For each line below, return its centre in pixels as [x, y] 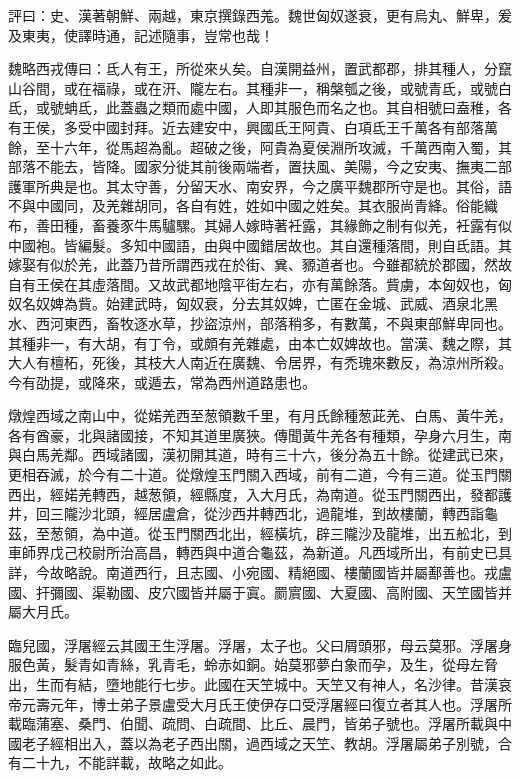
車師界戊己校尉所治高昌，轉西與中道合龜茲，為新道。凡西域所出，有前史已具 [260, 552]
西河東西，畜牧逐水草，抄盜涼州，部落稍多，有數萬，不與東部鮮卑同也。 [273, 322]
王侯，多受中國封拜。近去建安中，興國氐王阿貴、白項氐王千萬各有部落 [252, 126]
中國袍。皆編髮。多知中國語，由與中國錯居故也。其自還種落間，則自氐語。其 [260, 244]
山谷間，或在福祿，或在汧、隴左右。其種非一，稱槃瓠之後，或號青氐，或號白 [260, 87]
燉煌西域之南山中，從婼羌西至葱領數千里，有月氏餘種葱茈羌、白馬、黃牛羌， [260, 415]
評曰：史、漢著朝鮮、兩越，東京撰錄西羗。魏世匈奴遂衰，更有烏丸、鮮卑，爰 [260, 15]
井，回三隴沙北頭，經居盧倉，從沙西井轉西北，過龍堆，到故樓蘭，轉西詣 [246, 513]
